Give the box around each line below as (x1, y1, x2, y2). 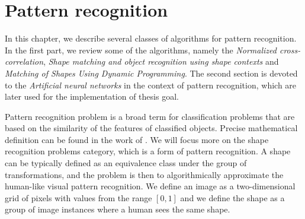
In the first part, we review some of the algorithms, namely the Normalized (5, 43, 277, 56)
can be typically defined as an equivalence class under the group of (5, 157, 247, 169)
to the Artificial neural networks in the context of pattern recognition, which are (5, 78, 297, 91)
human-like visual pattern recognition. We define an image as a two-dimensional (5, 180, 296, 192)
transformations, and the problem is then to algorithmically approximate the (5, 168, 284, 180)
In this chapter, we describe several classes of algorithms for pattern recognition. (5, 32, 297, 45)
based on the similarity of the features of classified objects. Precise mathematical (5, 122, 298, 134)
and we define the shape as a (180, 191, 285, 204)
